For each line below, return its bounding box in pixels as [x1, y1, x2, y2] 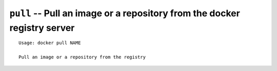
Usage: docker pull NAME [18, 40, 81, 46]
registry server [9, 22, 75, 33]
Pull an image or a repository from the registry [18, 54, 146, 60]
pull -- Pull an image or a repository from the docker [9, 8, 241, 19]
